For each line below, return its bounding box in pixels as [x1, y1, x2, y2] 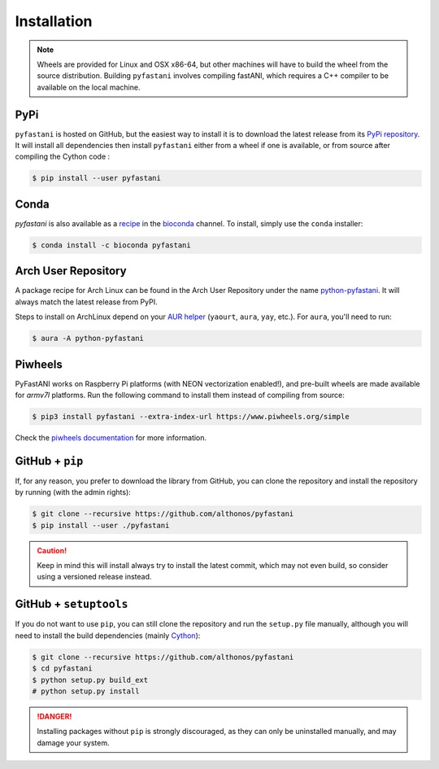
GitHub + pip [15, 454, 84, 468]
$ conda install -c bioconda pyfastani [32, 240, 191, 250]
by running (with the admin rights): [15, 487, 132, 497]
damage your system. [37, 737, 110, 748]
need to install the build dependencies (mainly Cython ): [15, 631, 201, 640]
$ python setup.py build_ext [32, 675, 149, 684]
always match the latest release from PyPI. [15, 297, 158, 307]
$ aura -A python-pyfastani [32, 334, 144, 343]
